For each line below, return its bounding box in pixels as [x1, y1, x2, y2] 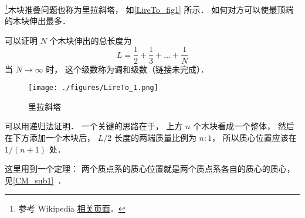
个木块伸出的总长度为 [49, 34, 132, 46]
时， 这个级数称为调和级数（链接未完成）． [46, 63, 209, 75]
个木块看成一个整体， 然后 [193, 120, 294, 132]
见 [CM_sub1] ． [5, 174, 66, 186]
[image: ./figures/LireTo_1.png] [28, 84, 158, 92]
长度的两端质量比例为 [114, 131, 196, 143]
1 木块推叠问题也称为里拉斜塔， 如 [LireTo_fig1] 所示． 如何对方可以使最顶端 [5, 2, 294, 15]
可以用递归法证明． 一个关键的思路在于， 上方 [5, 120, 183, 132]
